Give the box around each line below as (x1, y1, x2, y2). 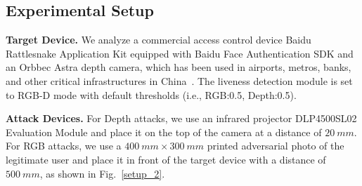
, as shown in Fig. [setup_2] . (39, 166, 165, 180)
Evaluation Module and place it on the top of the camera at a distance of (6, 124, 322, 139)
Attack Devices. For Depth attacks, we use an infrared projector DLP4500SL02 (6, 111, 357, 126)
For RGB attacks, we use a (6, 138, 122, 153)
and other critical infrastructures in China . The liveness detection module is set (6, 73, 353, 88)
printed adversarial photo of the (207, 138, 344, 153)
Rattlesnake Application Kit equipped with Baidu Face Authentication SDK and (6, 46, 354, 60)
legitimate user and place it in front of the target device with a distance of (6, 152, 326, 166)
